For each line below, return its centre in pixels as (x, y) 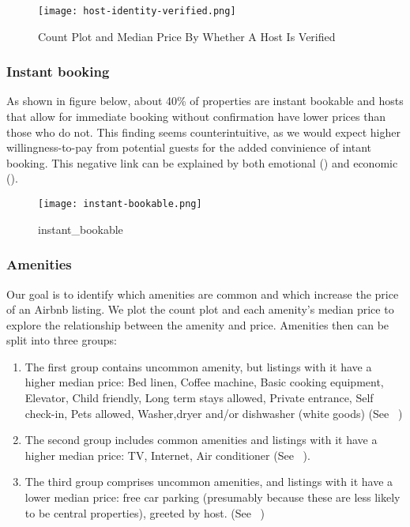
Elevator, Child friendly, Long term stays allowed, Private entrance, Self (199, 398)
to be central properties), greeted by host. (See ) (145, 512)
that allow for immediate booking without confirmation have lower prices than (196, 117)
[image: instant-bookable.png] (120, 204)
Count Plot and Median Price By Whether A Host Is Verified (187, 36)
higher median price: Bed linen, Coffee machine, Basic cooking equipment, (204, 382)
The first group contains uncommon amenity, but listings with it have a (198, 366)
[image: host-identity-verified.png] (137, 11)
